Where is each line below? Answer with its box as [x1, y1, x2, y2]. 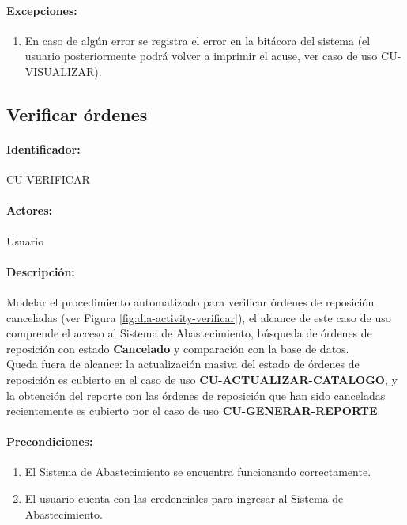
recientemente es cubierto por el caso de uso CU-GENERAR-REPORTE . [6, 402, 381, 419]
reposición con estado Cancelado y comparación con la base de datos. [6, 340, 349, 356]
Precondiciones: [6, 433, 93, 450]
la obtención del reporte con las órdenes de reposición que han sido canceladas [6, 386, 386, 403]
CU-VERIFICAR [6, 171, 90, 188]
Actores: [6, 202, 53, 219]
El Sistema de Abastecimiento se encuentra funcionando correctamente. [24, 463, 371, 480]
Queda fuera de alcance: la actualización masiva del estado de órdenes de [6, 356, 360, 372]
